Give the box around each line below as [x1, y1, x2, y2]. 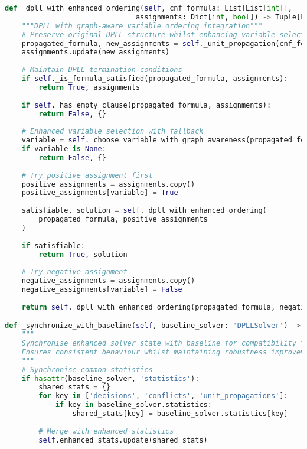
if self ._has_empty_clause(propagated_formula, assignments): [21, 100, 272, 109]
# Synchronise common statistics [21, 365, 153, 374]
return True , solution [38, 250, 128, 259]
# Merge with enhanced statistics [38, 427, 174, 435]
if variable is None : [21, 145, 106, 153]
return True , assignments [38, 83, 141, 92]
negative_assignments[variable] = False [21, 285, 182, 294]
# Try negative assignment [21, 268, 128, 276]
